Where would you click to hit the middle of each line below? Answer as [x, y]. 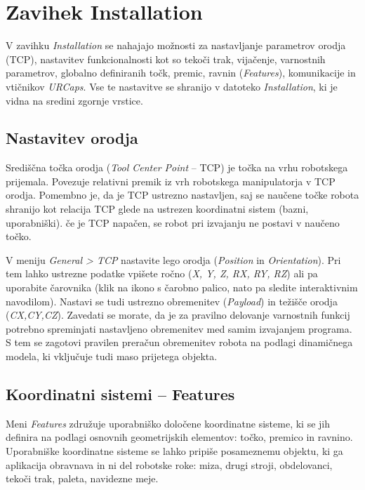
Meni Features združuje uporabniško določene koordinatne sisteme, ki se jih [168, 423]
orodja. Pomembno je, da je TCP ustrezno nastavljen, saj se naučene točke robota [182, 195]
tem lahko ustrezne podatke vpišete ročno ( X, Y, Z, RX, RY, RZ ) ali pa [162, 273]
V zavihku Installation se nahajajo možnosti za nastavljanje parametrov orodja [176, 45]
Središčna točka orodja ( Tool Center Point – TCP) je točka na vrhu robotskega [177, 167]
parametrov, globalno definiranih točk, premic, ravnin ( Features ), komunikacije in [181, 73]
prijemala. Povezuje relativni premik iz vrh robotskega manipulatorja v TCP [171, 181]
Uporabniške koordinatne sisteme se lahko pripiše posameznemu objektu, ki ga [174, 451]
